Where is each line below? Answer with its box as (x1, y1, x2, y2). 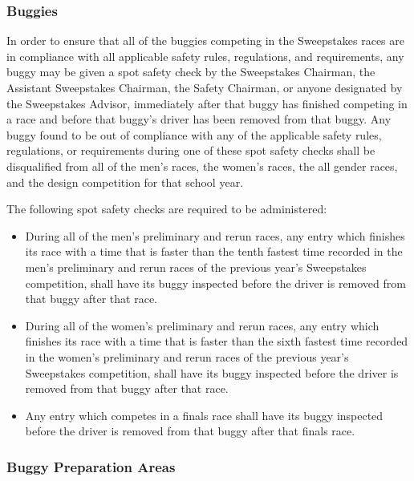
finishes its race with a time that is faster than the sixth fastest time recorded (25, 333, 408, 350)
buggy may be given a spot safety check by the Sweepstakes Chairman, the (6, 63, 375, 80)
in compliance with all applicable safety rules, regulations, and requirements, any (6, 47, 404, 64)
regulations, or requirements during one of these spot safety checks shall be (6, 142, 375, 159)
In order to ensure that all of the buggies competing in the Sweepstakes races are (6, 32, 404, 49)
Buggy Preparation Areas (6, 456, 176, 476)
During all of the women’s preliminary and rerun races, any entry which (25, 317, 379, 333)
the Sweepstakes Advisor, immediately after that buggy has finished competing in (6, 95, 408, 111)
